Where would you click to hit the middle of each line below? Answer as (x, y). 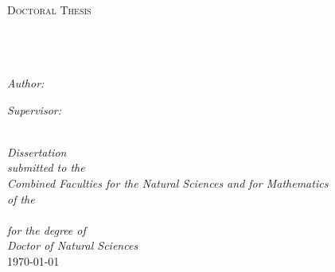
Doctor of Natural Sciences (73, 245)
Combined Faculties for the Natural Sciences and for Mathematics (168, 183)
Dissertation (37, 152)
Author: (26, 82)
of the (21, 198)
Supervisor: (34, 109)
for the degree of (47, 229)
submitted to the (46, 167)
